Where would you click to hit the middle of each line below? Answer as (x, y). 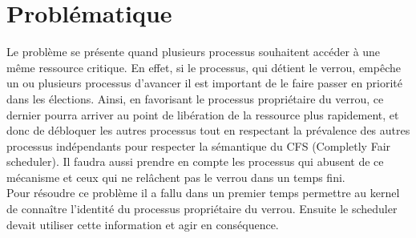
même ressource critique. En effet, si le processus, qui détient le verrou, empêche (204, 67)
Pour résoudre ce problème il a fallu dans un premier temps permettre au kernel (203, 193)
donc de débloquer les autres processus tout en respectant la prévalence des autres (208, 130)
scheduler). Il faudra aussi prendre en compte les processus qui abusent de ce (195, 161)
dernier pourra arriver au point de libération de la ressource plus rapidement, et (203, 114)
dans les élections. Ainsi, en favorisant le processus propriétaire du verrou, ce (195, 98)
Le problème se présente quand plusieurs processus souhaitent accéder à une (194, 52)
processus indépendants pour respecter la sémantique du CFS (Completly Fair (199, 145)
